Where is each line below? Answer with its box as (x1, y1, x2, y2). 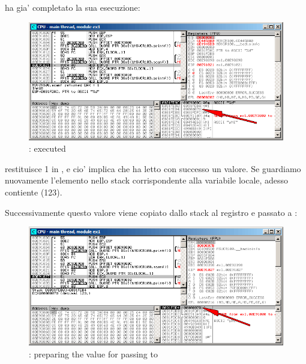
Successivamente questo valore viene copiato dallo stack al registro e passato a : (5, 206, 298, 218)
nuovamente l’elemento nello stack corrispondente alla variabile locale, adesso (5, 174, 289, 186)
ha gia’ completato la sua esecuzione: (5, 1, 140, 13)
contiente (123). (5, 185, 62, 198)
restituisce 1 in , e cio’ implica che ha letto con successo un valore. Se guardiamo (5, 162, 301, 175)
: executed (29, 142, 66, 155)
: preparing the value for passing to (29, 347, 158, 360)
